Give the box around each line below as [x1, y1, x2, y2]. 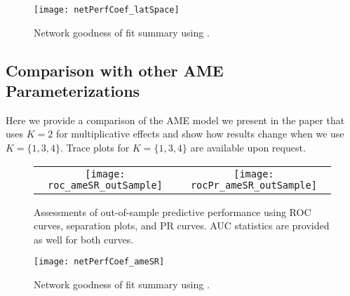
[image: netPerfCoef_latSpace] [34, 5, 180, 15]
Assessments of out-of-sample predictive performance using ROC [34, 204, 311, 219]
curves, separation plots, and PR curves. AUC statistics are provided [34, 218, 330, 233]
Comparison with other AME [6, 59, 224, 81]
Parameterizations [6, 80, 140, 102]
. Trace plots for [60, 140, 130, 155]
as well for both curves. [34, 231, 134, 246]
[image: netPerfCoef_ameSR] [34, 257, 165, 267]
